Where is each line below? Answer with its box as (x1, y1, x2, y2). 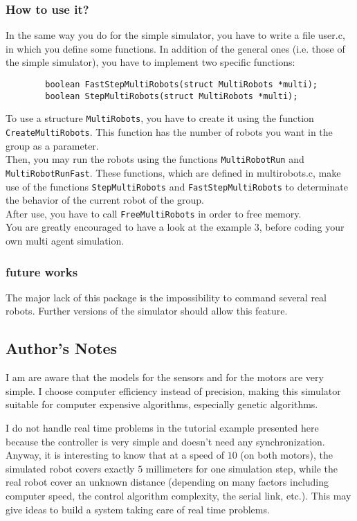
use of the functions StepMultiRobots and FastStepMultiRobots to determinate (6, 179, 348, 193)
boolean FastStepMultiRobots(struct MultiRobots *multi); (45, 80, 318, 89)
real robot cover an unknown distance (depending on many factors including (6, 475, 329, 489)
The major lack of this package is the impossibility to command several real (6, 290, 327, 304)
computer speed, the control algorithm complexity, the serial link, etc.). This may (6, 488, 351, 502)
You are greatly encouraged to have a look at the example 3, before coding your (6, 220, 345, 234)
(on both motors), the (240, 448, 333, 462)
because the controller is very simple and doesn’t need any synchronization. (6, 434, 325, 448)
